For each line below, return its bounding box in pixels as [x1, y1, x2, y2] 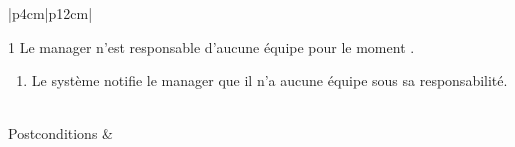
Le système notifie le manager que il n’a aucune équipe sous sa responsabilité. [31, 70, 508, 91]
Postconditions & [8, 123, 113, 144]
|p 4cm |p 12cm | [8, 3, 93, 23]
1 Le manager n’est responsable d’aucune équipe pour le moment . [8, 36, 415, 57]
